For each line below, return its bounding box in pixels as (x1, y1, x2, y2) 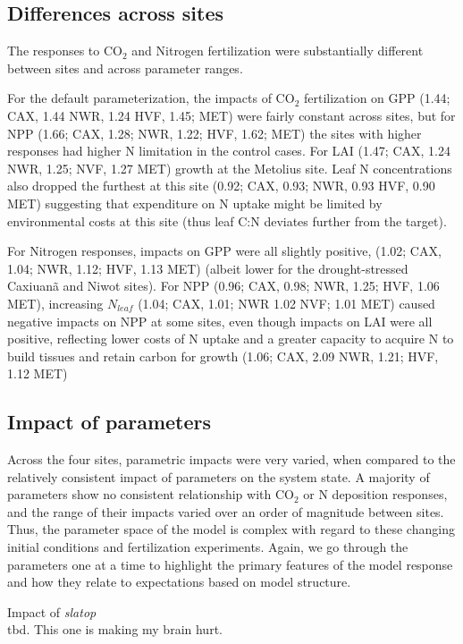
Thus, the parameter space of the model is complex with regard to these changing (7, 520, 455, 538)
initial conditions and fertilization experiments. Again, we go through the (7, 538, 408, 556)
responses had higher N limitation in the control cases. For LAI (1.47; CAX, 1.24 (7, 141, 450, 160)
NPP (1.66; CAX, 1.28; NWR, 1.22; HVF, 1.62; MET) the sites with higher (7, 123, 422, 142)
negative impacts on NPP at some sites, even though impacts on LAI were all (7, 311, 433, 330)
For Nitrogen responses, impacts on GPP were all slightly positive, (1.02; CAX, (7, 241, 442, 260)
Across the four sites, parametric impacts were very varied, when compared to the (7, 450, 456, 469)
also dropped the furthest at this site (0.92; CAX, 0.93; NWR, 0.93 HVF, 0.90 (7, 176, 435, 195)
